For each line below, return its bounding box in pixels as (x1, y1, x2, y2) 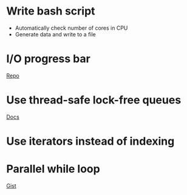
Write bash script (6, 4, 95, 18)
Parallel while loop (6, 162, 100, 176)
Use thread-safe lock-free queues (6, 93, 182, 107)
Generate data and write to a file (15, 30, 96, 38)
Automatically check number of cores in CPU (15, 24, 128, 31)
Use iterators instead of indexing (6, 134, 175, 148)
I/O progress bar (6, 52, 91, 66)
